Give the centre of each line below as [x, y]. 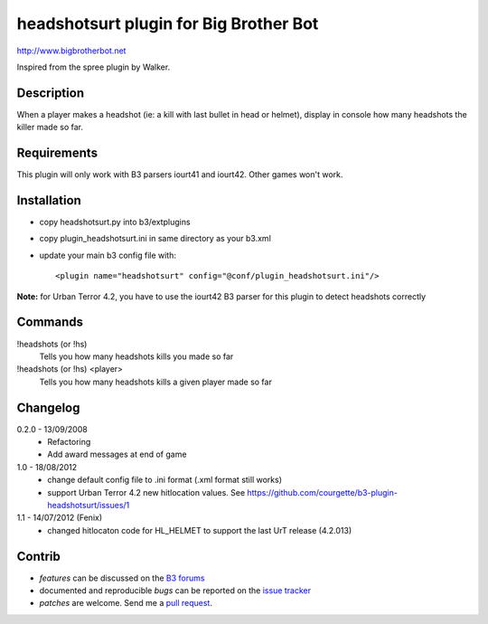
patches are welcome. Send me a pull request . [126, 603]
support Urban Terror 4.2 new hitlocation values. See [146, 492]
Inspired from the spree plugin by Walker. [94, 67]
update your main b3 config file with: [108, 255]
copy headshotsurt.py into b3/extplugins [115, 222]
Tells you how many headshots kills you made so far [136, 356]
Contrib [38, 556]
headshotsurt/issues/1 [89, 505]
